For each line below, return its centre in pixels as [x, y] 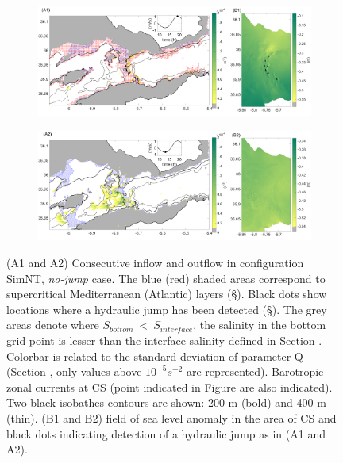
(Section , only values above [74, 371]
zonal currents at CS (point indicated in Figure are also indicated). [170, 386]
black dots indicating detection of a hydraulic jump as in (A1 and [166, 433]
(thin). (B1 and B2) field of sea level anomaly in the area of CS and [171, 417]
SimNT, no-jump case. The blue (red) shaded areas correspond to [166, 278]
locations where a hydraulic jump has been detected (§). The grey [167, 309]
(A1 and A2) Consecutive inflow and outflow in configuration [155, 262]
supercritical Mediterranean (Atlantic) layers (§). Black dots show [167, 294]
